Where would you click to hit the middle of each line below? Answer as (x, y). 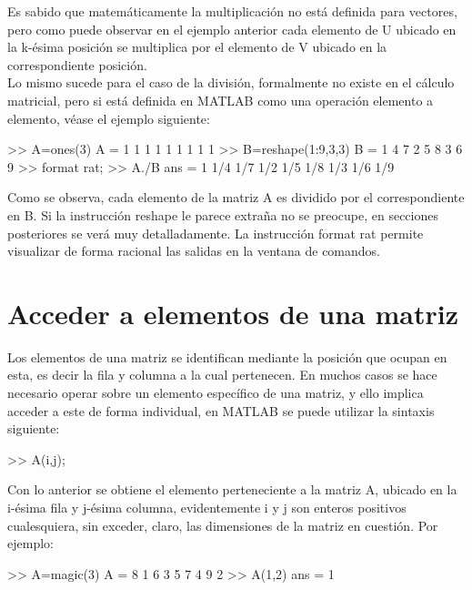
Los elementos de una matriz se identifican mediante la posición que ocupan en (227, 356)
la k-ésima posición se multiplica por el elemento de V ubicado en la (197, 47)
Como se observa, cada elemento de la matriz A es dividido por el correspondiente (236, 197)
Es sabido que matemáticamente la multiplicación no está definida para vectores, (232, 11)
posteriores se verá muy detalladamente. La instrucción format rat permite (216, 233)
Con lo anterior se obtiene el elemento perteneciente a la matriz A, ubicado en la (232, 489)
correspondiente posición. (77, 64)
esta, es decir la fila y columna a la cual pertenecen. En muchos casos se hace (222, 375)
